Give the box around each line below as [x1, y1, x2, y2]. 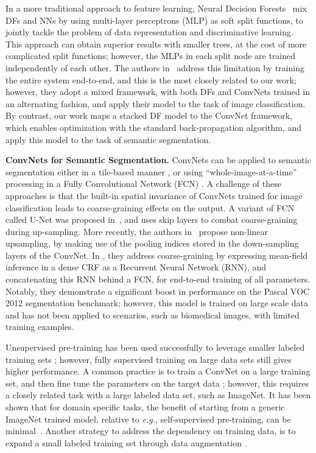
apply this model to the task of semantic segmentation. [5, 133, 211, 146]
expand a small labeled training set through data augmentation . [5, 436, 247, 449]
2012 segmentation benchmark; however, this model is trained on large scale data [5, 297, 309, 309]
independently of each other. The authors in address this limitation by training [5, 61, 304, 74]
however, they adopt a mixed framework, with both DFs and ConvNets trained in [5, 85, 311, 98]
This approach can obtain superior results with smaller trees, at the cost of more [5, 37, 307, 50]
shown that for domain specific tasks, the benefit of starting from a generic [5, 401, 285, 413]
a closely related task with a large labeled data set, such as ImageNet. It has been [5, 388, 311, 401]
